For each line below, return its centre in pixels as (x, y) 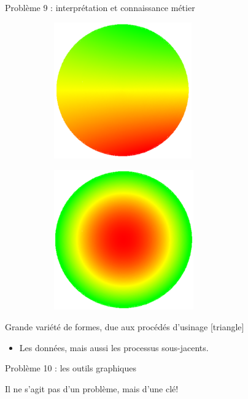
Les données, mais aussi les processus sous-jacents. (114, 347)
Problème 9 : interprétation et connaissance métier (100, 7)
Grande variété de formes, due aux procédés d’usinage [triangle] (125, 326)
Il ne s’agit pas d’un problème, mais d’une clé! (92, 388)
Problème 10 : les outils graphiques (71, 368)
